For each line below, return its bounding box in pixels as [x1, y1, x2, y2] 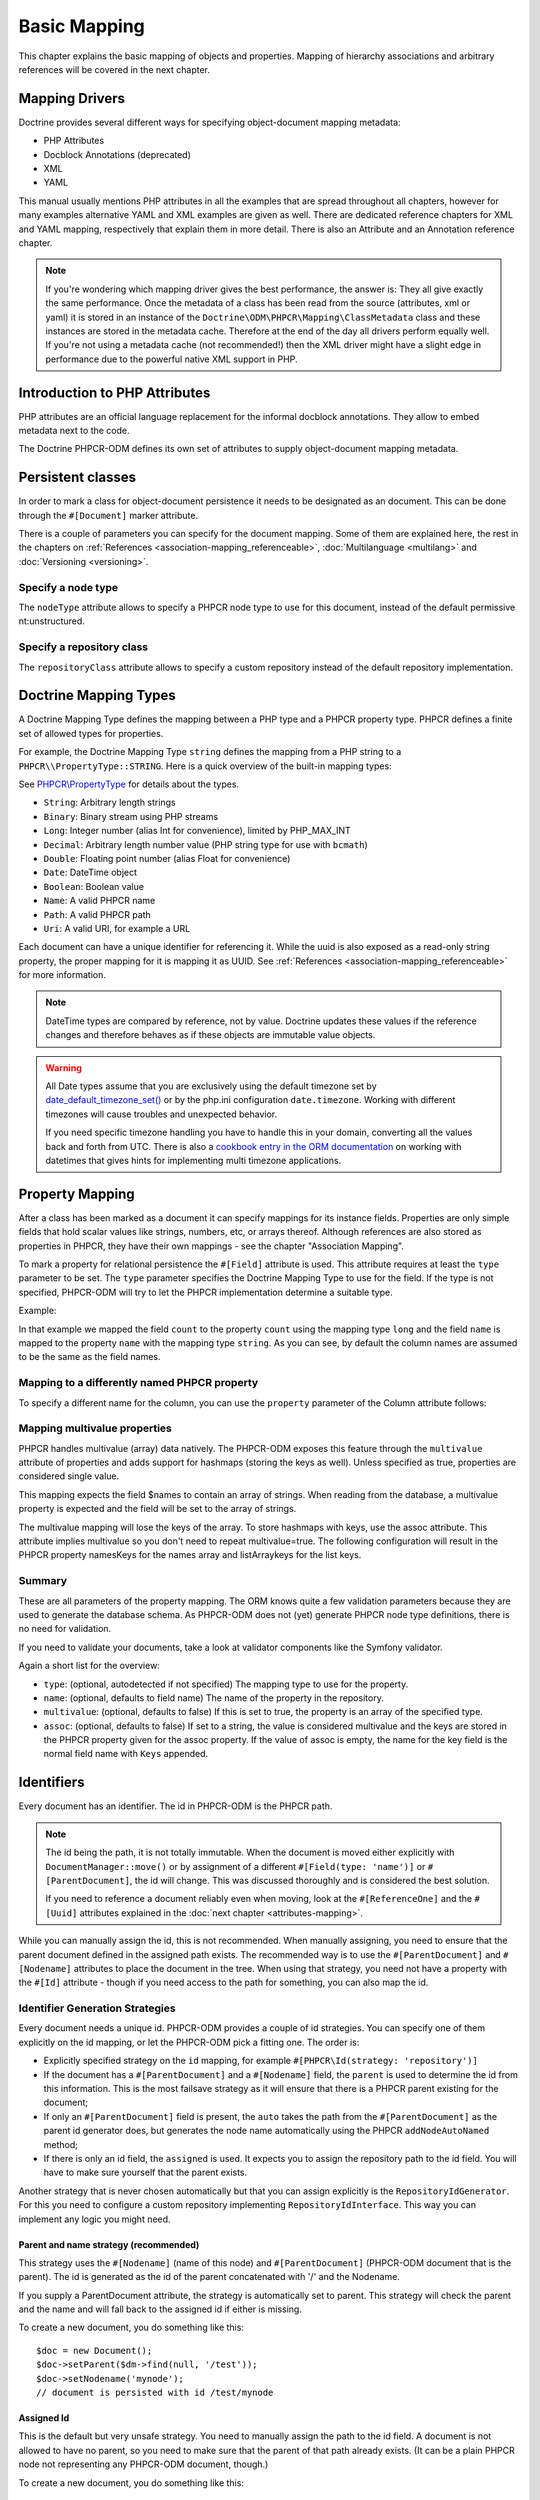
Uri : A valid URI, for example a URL [43, 922, 191, 934]
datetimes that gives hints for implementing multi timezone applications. [45, 1154, 342, 1166]
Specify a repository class [18, 640, 149, 654]
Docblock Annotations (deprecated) [43, 148, 192, 160]
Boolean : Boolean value [43, 880, 145, 892]
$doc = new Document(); [36, 2345, 153, 2356]
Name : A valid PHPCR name [43, 895, 156, 907]
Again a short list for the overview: [18, 1660, 160, 1672]
